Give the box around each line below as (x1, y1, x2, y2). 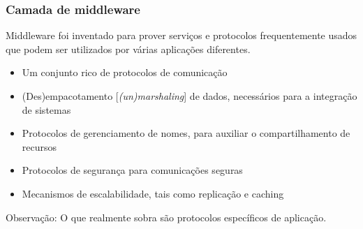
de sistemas (22, 102, 71, 117)
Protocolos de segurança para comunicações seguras (22, 163, 243, 177)
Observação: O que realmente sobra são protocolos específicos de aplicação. (6, 209, 327, 224)
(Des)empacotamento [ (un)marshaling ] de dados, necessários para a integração (22, 89, 357, 103)
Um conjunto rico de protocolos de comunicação (22, 65, 228, 80)
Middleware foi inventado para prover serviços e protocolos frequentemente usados (6, 28, 357, 43)
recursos (22, 139, 57, 154)
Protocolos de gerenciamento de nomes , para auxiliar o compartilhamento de (22, 126, 350, 140)
